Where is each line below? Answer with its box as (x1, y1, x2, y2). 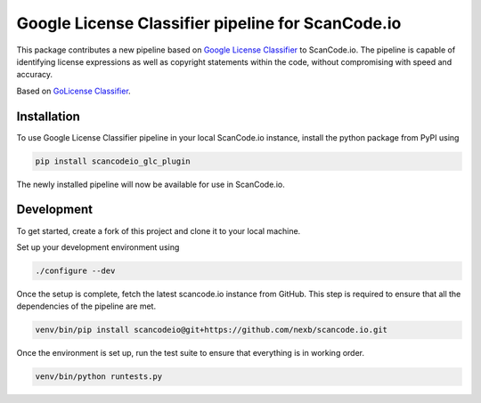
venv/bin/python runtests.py (35, 372, 163, 382)
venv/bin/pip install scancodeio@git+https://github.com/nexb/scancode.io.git (35, 325, 387, 335)
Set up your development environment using (16, 241, 180, 253)
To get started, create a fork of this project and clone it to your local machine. (16, 225, 301, 236)
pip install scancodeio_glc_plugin (35, 156, 191, 166)
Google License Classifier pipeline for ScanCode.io (16, 13, 402, 33)
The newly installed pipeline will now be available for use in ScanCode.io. (16, 179, 285, 189)
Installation (16, 109, 80, 124)
